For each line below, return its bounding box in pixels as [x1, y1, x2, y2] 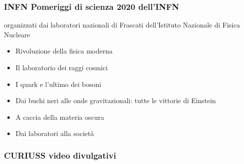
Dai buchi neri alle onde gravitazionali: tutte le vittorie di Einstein [15, 95, 216, 106]
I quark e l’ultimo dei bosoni [15, 79, 102, 89]
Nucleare [4, 29, 30, 39]
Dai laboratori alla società [15, 128, 94, 138]
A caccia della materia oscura [15, 111, 104, 122]
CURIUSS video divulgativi [4, 149, 116, 161]
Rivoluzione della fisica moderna [15, 46, 113, 56]
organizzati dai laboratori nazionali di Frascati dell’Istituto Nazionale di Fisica [4, 20, 240, 30]
